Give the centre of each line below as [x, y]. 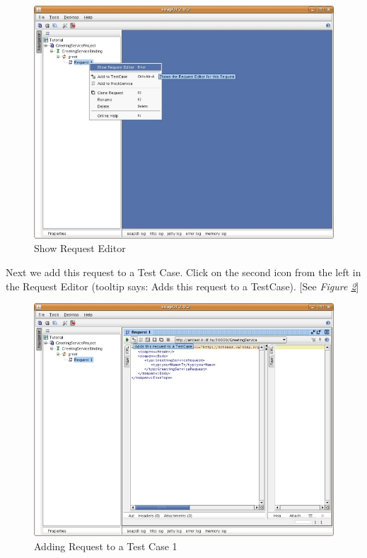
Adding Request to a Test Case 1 [106, 546]
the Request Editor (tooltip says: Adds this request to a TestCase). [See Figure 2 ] [182, 286]
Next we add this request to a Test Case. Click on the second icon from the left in [183, 272]
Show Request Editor [80, 248]
